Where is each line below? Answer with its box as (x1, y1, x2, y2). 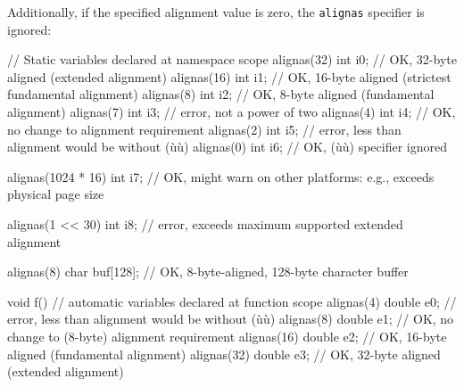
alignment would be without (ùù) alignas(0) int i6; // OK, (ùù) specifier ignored (7, 137, 448, 156)
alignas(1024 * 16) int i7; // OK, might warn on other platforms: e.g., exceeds (7, 167, 435, 185)
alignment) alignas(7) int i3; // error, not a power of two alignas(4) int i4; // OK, (7, 103, 456, 121)
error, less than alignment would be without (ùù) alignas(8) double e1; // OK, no (7, 309, 454, 328)
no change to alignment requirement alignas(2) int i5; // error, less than (7, 119, 402, 138)
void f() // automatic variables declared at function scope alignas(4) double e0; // (7, 292, 457, 310)
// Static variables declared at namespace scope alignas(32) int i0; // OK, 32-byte (7, 50, 457, 69)
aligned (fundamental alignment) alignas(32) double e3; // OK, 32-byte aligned (7, 344, 441, 363)
